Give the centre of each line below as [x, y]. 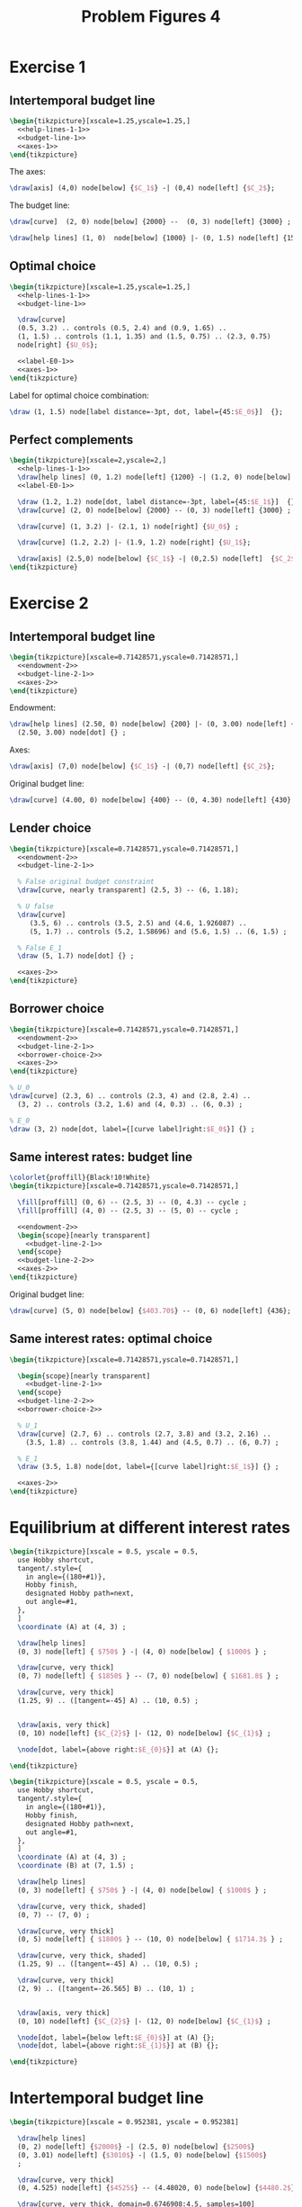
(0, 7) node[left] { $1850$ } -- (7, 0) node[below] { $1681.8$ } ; [148, 1676]
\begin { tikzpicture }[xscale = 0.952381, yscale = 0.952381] [124, 2122]
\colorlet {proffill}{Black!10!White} [80, 1178]
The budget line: [40, 205]
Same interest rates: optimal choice [111, 1339]
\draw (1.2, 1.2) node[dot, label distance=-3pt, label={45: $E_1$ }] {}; [158, 501]
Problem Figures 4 [151, 17]
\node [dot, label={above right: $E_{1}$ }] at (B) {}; [118, 2046]
